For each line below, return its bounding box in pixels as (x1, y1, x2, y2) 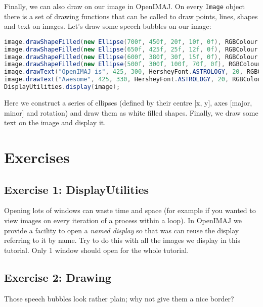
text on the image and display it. (4, 117, 106, 128)
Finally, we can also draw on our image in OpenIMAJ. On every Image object (4, 1, 245, 11)
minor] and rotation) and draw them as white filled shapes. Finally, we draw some (4, 107, 258, 118)
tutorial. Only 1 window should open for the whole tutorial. (4, 244, 189, 255)
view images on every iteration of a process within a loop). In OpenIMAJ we (4, 215, 242, 225)
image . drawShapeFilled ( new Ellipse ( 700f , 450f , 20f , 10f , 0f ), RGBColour (4, 38, 258, 45)
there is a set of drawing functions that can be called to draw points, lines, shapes (4, 11, 258, 21)
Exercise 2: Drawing (4, 269, 111, 285)
